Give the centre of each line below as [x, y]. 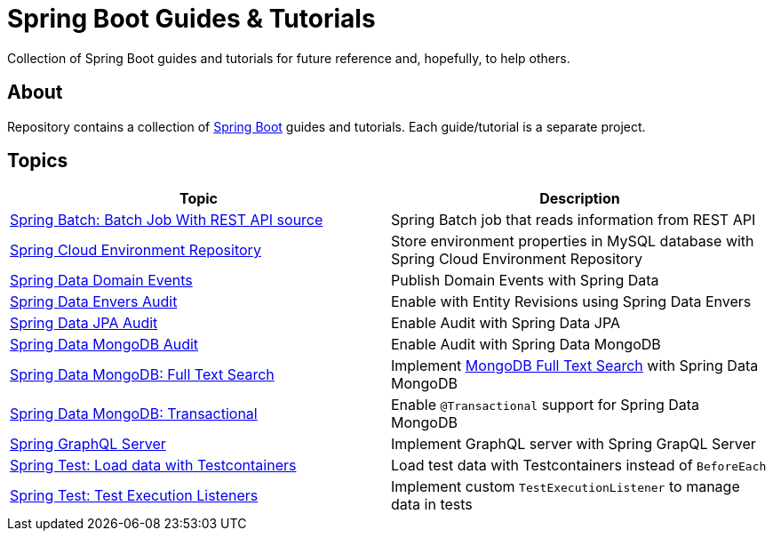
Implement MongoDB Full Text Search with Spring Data [575, 366]
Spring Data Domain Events [101, 281]
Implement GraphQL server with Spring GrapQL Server [574, 444]
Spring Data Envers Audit [94, 302]
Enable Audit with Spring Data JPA [506, 323]
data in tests [432, 505]
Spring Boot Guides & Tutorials [191, 19]
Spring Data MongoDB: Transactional [134, 414]
